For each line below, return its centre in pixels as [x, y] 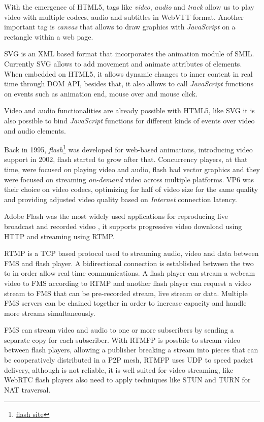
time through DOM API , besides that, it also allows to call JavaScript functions [129, 84]
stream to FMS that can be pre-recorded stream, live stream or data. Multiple [126, 293]
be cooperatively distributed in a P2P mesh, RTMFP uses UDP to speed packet [129, 360]
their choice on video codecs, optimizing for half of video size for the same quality [131, 189]
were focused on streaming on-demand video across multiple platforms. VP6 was [129, 179]
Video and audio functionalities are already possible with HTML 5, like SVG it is [129, 110]
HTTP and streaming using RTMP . [59, 236]
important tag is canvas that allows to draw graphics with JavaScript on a [120, 27]
